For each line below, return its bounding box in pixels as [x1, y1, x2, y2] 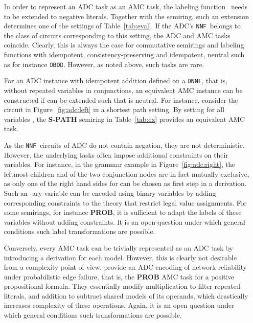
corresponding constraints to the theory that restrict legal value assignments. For [4, 197, 247, 208]
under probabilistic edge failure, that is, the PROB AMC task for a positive [4, 271, 234, 281]
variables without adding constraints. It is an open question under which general [4, 216, 245, 227]
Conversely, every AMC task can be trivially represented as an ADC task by [4, 242, 233, 253]
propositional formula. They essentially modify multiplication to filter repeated [4, 281, 241, 291]
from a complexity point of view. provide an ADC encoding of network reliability [4, 262, 247, 272]
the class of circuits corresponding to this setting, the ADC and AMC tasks [4, 30, 230, 40]
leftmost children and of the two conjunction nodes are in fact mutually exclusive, [4, 168, 249, 179]
